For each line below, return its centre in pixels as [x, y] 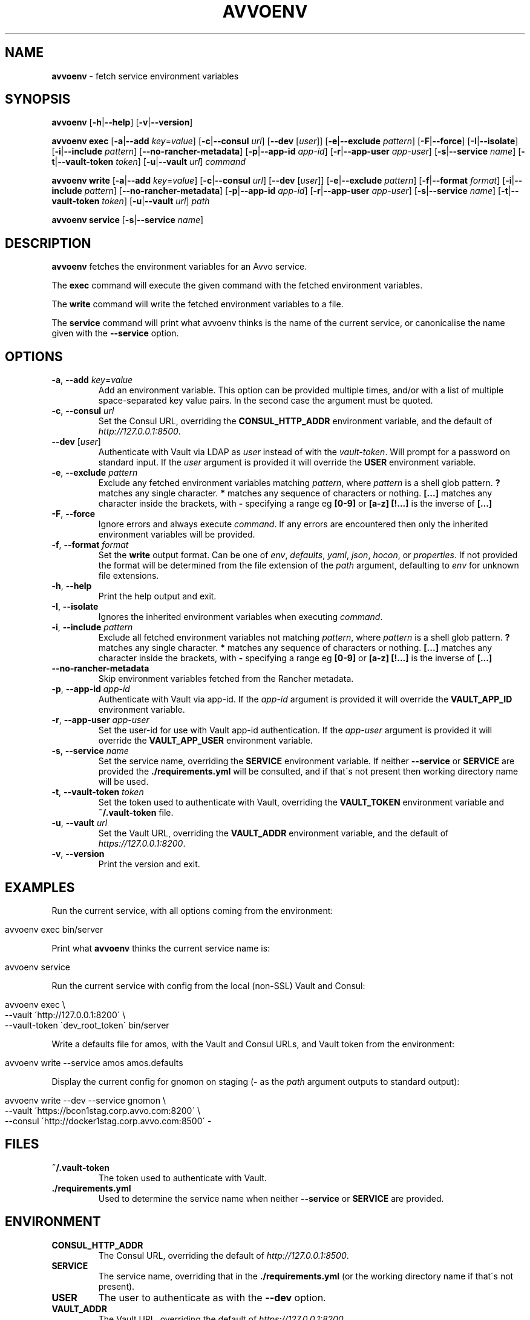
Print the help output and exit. [157, 596]
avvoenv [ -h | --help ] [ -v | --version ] [122, 122]
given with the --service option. [115, 333]
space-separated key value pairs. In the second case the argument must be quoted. [266, 401]
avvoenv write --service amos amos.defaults [94, 1062]
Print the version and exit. [149, 864]
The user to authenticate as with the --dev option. [212, 1297]
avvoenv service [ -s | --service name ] [128, 220]
